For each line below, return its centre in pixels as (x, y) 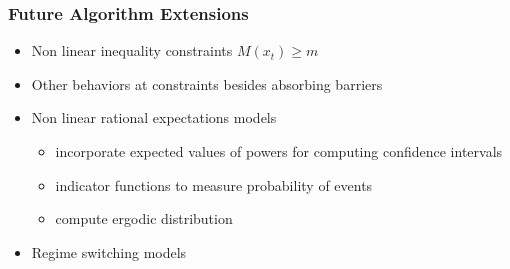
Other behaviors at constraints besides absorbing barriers (207, 83)
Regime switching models (109, 251)
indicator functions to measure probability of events (214, 184)
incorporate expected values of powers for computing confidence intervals (279, 151)
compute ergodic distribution (144, 218)
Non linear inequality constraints (132, 50)
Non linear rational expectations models (154, 117)
